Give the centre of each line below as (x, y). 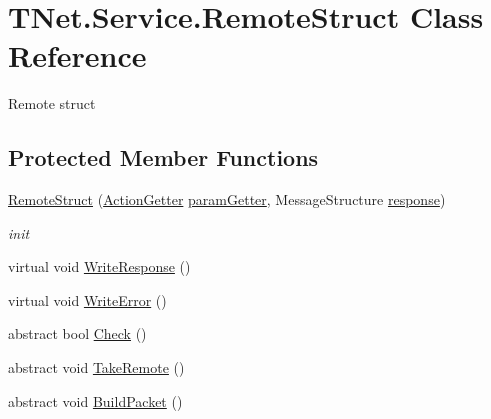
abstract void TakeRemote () (96, 367)
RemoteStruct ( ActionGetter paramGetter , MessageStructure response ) (227, 199)
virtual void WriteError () (87, 299)
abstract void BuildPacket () (95, 400)
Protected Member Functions (163, 157)
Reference (77, 55)
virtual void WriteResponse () (99, 266)
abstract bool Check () (77, 333)
